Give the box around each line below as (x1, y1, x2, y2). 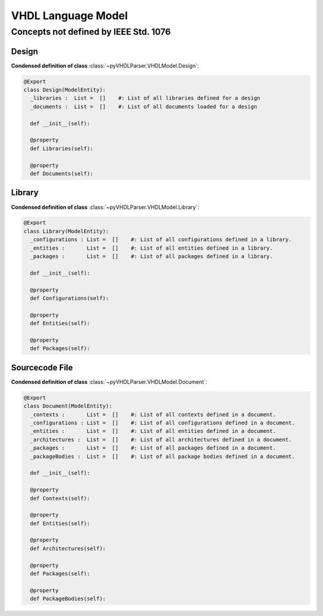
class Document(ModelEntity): (23, 403, 112, 409)
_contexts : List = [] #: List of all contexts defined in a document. (30, 411, 276, 418)
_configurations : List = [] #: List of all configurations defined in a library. (30, 236, 292, 243)
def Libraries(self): (30, 145, 94, 152)
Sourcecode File (11, 362, 73, 372)
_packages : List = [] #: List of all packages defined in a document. (30, 445, 276, 451)
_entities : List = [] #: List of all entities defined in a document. (30, 428, 276, 435)
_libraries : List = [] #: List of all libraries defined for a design (30, 95, 260, 102)
